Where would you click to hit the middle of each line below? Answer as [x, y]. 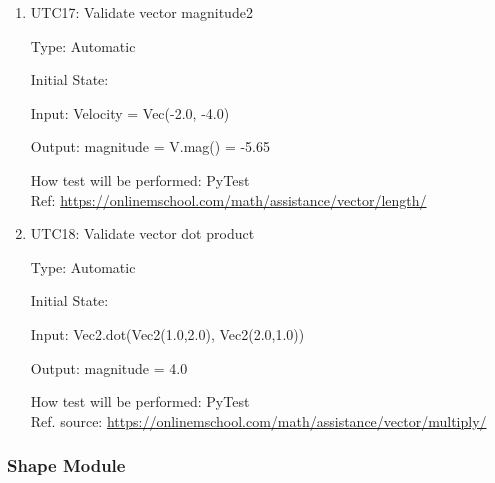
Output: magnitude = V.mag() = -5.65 [150, 146]
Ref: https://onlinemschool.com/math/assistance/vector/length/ [228, 199]
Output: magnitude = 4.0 [109, 367]
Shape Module [66, 465]
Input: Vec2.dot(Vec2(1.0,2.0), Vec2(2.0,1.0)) [167, 333]
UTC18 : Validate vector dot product [142, 233]
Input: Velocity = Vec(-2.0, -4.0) [130, 112]
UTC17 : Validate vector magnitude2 [141, 12]
